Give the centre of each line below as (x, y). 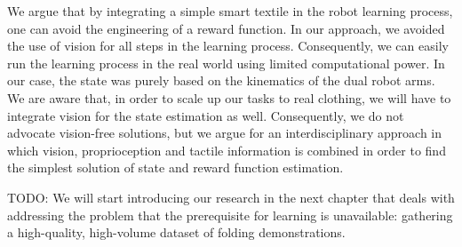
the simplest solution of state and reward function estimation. (175, 167)
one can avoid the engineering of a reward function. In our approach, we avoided (226, 28)
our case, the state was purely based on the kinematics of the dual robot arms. (221, 80)
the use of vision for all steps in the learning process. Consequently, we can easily (228, 46)
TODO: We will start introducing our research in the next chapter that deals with (231, 197)
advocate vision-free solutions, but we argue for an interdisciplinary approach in (225, 133)
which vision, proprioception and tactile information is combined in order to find (227, 150)
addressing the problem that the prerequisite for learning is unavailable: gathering (230, 215)
